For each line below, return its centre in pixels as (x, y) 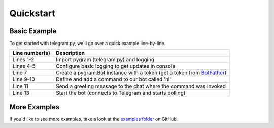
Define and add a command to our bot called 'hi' (114, 79)
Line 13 (21, 93)
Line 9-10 (24, 79)
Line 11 (20, 86)
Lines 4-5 (24, 66)
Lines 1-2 (23, 60)
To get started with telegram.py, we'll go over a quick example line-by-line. (88, 44)
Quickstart (32, 13)
